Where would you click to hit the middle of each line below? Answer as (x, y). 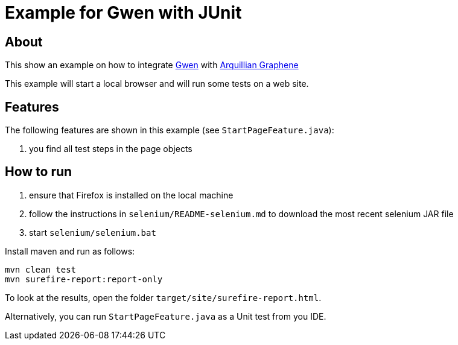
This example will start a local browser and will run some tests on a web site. (157, 84)
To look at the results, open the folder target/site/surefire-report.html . (163, 297)
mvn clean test (41, 269)
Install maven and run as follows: (70, 251)
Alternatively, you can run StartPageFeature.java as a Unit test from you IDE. (166, 316)
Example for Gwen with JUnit (123, 13)
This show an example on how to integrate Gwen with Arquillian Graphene (152, 65)
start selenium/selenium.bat (93, 232)
